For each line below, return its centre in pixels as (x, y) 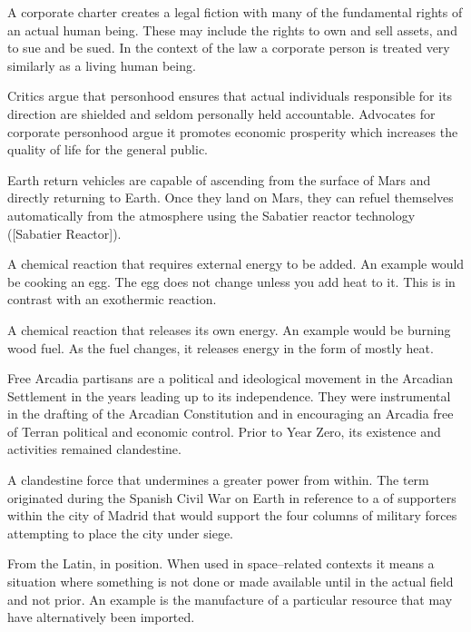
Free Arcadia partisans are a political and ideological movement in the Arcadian (230, 378)
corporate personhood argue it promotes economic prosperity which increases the (233, 131)
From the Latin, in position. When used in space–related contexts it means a (221, 563)
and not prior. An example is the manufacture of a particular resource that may (230, 599)
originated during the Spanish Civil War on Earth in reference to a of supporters (232, 497)
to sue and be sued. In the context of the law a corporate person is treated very (229, 48)
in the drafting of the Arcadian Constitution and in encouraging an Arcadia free (231, 414)
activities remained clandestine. (94, 449)
